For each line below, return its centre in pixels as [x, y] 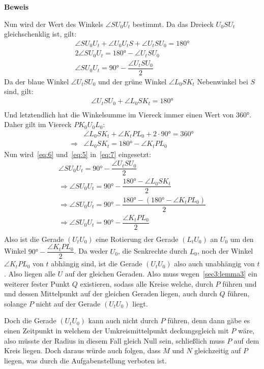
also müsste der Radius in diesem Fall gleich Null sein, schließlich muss [114, 340]
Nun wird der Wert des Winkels [54, 24]
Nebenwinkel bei [223, 81]
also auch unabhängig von [214, 264]
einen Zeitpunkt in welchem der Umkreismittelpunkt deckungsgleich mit [116, 330]
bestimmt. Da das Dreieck [173, 24]
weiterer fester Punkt [37, 283]
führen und [240, 283]
